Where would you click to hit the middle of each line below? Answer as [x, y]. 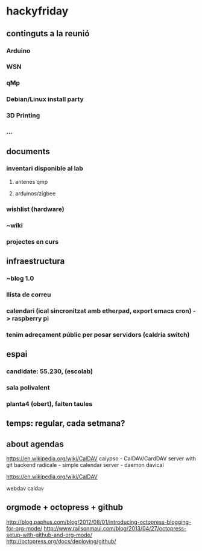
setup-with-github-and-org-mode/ [49, 535]
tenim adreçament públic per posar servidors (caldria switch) [98, 334]
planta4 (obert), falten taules [49, 403]
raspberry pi [30, 318]
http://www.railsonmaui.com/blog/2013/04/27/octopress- [115, 528]
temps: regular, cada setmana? [66, 424]
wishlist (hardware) [35, 209]
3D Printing [23, 116]
